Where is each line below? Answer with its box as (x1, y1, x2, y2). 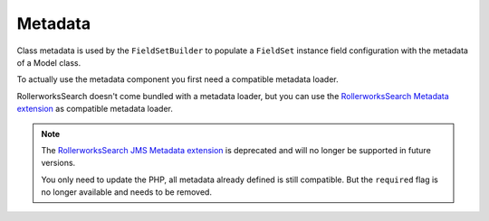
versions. (41, 158, 76, 169)
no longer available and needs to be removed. (41, 187, 213, 198)
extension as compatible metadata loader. (16, 104, 174, 115)
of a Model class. (16, 57, 81, 68)
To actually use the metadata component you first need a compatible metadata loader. (16, 74, 339, 85)
